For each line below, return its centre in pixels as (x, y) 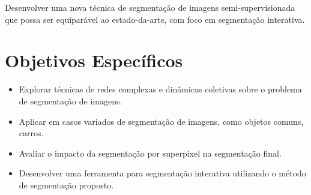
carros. (31, 133)
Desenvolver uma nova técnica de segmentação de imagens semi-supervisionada (150, 7)
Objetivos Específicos (94, 60)
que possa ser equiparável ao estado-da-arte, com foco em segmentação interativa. (155, 19)
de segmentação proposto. (66, 184)
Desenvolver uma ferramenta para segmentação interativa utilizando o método (162, 173)
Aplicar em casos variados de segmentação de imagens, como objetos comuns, (161, 121)
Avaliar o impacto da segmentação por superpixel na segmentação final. (150, 153)
